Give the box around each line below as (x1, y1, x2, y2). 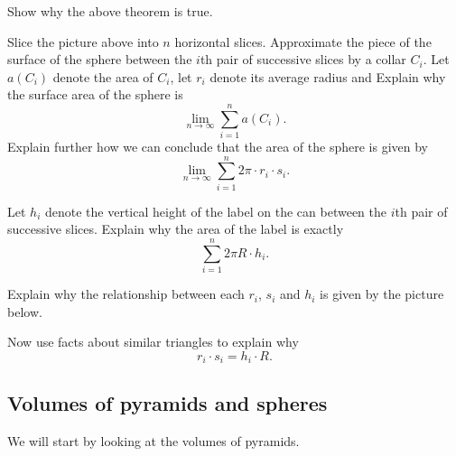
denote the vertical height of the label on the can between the (44, 201, 387, 220)
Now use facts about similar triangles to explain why (7, 332, 299, 351)
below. (7, 302, 42, 321)
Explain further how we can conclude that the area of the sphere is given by (7, 137, 429, 156)
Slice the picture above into (7, 32, 159, 51)
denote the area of (52, 67, 154, 86)
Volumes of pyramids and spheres (7, 388, 328, 416)
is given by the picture (320, 284, 444, 303)
